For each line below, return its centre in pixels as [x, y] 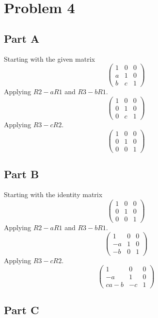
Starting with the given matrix [49, 59]
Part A [22, 38]
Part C [22, 310]
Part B [22, 174]
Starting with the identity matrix [53, 194]
